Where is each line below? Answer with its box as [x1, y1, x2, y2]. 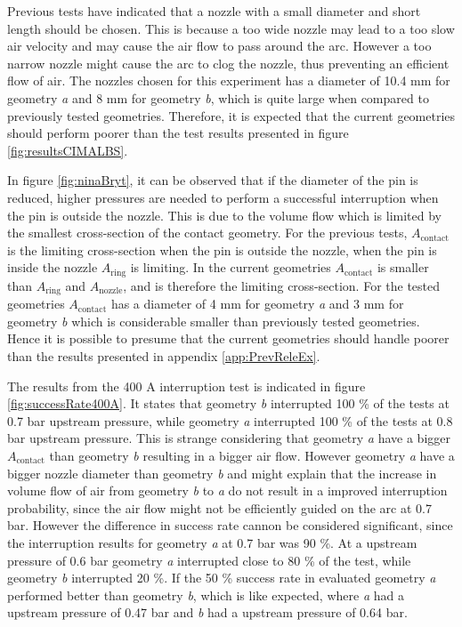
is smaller [377, 258, 429, 277]
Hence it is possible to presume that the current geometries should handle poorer [7, 329, 450, 348]
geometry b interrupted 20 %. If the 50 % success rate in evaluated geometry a [7, 568, 436, 587]
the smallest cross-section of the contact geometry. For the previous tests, [7, 223, 408, 242]
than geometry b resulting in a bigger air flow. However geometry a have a [49, 446, 455, 464]
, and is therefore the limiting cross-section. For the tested [123, 276, 441, 294]
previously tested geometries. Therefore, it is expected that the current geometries [7, 106, 456, 125]
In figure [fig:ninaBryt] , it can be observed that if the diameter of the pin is [7, 171, 418, 189]
